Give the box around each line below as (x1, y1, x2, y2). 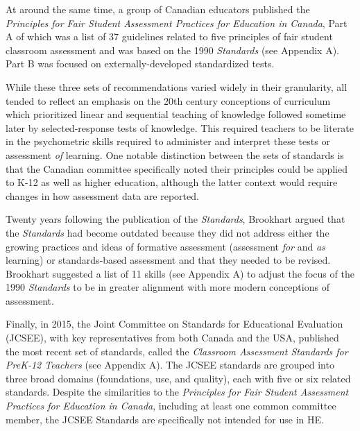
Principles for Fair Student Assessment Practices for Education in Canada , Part (6, 15, 348, 30)
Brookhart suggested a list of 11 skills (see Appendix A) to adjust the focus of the (6, 266, 354, 280)
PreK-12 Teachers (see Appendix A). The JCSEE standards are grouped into (6, 357, 334, 372)
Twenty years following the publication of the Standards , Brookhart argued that (6, 212, 345, 226)
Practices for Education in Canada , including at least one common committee (6, 398, 336, 413)
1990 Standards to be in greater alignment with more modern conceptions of (6, 280, 329, 294)
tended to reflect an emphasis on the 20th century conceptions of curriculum (6, 93, 331, 108)
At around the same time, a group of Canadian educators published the (6, 2, 310, 16)
